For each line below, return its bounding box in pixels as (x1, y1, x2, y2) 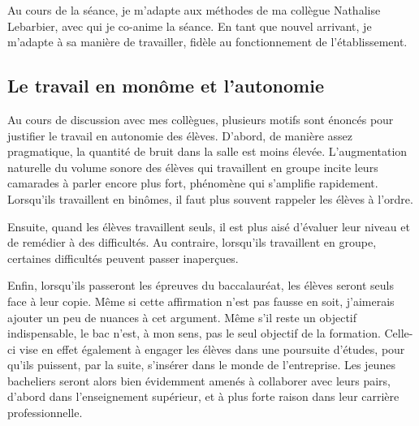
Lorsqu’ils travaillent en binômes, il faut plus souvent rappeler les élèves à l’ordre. (7, 190, 413, 207)
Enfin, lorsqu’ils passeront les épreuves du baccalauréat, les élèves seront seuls (7, 277, 395, 294)
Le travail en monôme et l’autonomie (7, 73, 324, 98)
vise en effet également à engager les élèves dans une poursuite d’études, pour (19, 340, 405, 357)
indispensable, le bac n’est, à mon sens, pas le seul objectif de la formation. (7, 325, 381, 342)
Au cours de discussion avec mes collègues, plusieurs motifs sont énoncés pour (7, 110, 394, 127)
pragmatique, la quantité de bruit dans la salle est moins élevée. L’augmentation (7, 143, 408, 160)
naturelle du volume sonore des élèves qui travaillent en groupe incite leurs (7, 158, 378, 175)
